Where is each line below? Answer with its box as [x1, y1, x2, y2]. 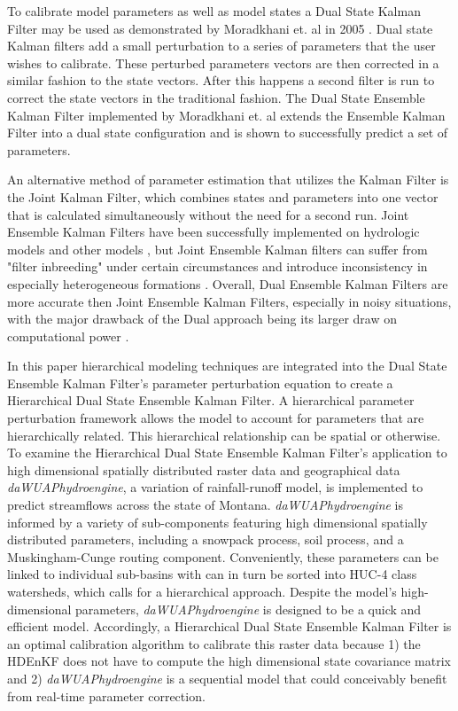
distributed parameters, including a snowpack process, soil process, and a [7, 530, 404, 549]
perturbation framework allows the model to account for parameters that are [7, 409, 424, 427]
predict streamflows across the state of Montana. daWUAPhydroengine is [7, 496, 404, 514]
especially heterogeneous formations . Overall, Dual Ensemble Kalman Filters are [7, 274, 448, 293]
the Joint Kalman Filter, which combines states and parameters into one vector [7, 187, 439, 206]
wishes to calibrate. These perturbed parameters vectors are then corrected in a [7, 53, 439, 72]
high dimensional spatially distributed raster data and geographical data [7, 460, 400, 479]
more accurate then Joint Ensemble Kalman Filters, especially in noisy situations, [7, 292, 452, 310]
